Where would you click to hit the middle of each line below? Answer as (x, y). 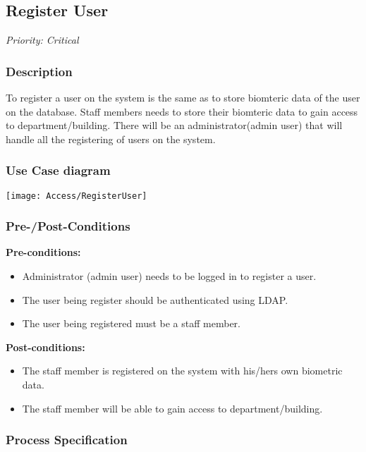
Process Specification (67, 440)
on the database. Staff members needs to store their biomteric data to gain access (182, 111)
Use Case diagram (58, 170)
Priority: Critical (42, 40)
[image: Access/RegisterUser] (77, 196)
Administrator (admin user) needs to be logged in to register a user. (169, 276)
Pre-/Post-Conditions (68, 226)
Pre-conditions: (43, 252)
